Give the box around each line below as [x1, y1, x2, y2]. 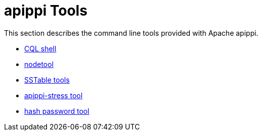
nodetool [24, 59, 54, 69]
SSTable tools [24, 75, 70, 84]
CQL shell [24, 44, 57, 53]
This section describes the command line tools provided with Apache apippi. [4, 28, 258, 37]
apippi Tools [4, 2, 88, 19]
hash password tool [24, 106, 89, 115]
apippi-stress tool [24, 91, 83, 100]
